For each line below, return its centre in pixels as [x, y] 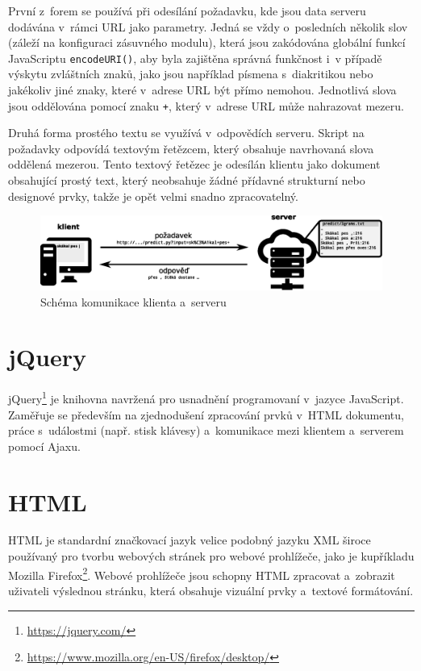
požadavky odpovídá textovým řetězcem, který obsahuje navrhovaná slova [191, 148]
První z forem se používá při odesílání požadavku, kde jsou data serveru [187, 10]
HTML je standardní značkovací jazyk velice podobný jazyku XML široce [190, 540]
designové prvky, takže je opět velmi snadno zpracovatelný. [153, 196]
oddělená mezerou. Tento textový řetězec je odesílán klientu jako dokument [194, 164]
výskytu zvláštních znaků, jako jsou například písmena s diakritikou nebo [191, 74]
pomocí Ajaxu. [44, 446]
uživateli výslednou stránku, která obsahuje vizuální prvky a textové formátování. [211, 590]
